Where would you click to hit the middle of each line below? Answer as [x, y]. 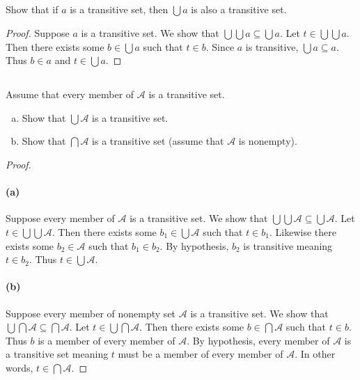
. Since [220, 46]
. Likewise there [303, 231]
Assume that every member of [70, 94]
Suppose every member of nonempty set [91, 313]
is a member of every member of [107, 340]
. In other [315, 354]
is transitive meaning [288, 245]
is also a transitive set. [239, 9]
